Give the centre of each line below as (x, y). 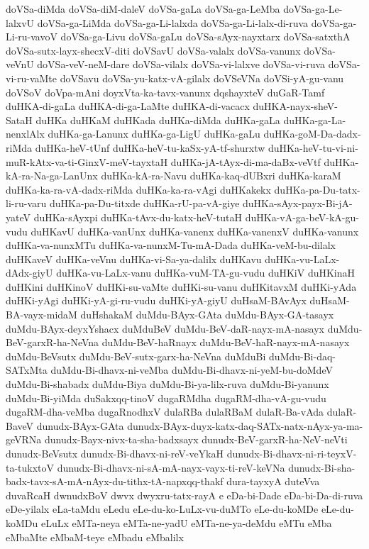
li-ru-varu (26, 203)
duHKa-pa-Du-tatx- (317, 189)
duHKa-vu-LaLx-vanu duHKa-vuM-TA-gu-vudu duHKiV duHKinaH (206, 273)
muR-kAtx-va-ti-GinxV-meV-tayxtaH (87, 161)
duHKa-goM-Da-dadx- (312, 134)
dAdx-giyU (29, 273)
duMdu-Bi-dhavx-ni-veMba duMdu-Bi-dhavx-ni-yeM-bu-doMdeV (192, 370)
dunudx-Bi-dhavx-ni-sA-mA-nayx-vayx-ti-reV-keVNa (171, 467)
